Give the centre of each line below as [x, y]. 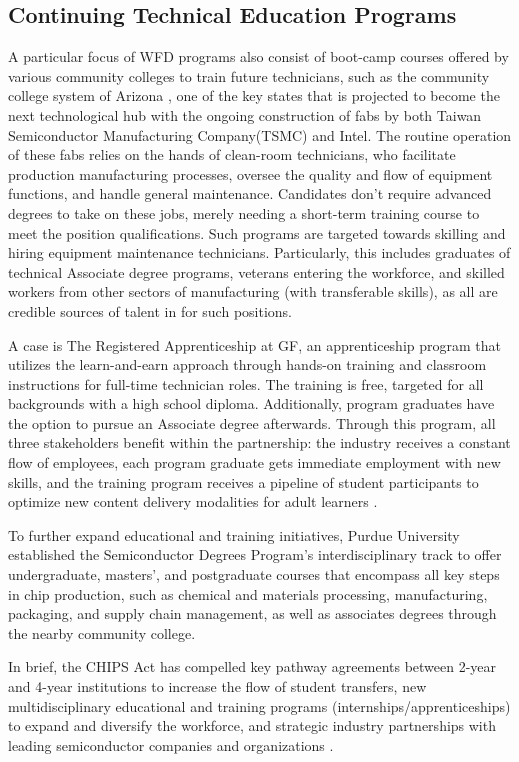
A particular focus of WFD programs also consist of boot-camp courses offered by [258, 56]
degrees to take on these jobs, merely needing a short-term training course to [244, 212]
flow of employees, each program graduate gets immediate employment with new [254, 462]
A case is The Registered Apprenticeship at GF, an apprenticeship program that [254, 344]
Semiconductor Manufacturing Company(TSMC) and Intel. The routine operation [260, 134]
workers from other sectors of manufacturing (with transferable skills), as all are [253, 291]
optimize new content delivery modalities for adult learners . [193, 501]
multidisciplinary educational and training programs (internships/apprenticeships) [259, 705]
